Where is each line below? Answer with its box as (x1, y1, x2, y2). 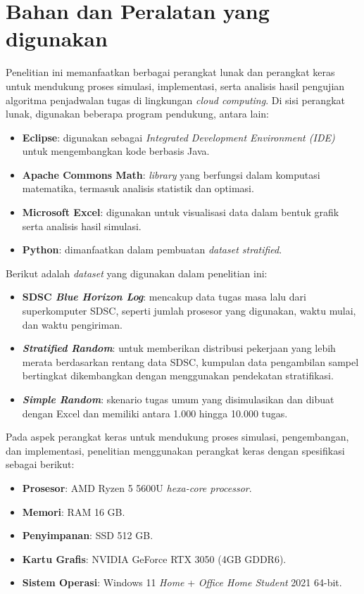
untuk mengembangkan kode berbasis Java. (22, 144, 210, 158)
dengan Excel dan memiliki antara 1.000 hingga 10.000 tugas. (22, 405, 288, 420)
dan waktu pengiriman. (22, 317, 123, 331)
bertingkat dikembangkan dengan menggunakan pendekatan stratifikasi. (22, 368, 334, 383)
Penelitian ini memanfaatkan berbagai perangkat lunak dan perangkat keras (6, 65, 335, 80)
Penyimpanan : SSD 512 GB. (22, 528, 153, 543)
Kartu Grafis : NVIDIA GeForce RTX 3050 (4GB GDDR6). (22, 551, 287, 566)
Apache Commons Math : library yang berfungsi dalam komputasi (22, 167, 320, 182)
